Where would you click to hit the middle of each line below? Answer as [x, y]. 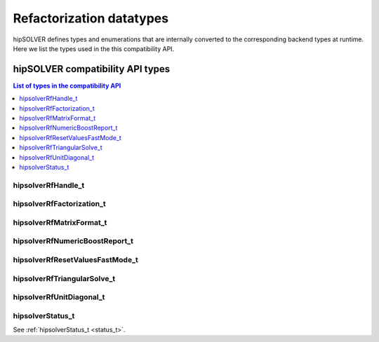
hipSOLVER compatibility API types [92, 69]
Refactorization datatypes [91, 18]
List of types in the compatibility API [67, 85]
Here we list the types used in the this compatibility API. [94, 48]
